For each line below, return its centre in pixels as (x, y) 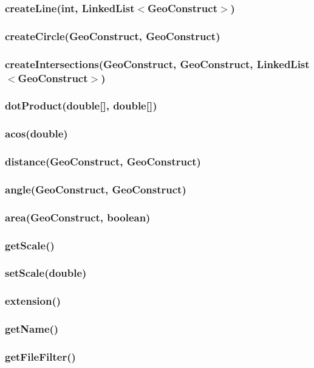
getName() (32, 329)
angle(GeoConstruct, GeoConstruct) (96, 189)
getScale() (30, 245)
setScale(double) (46, 273)
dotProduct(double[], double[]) (81, 106)
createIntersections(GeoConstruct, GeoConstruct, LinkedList (157, 64)
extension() (33, 301)
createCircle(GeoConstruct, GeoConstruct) (113, 36)
